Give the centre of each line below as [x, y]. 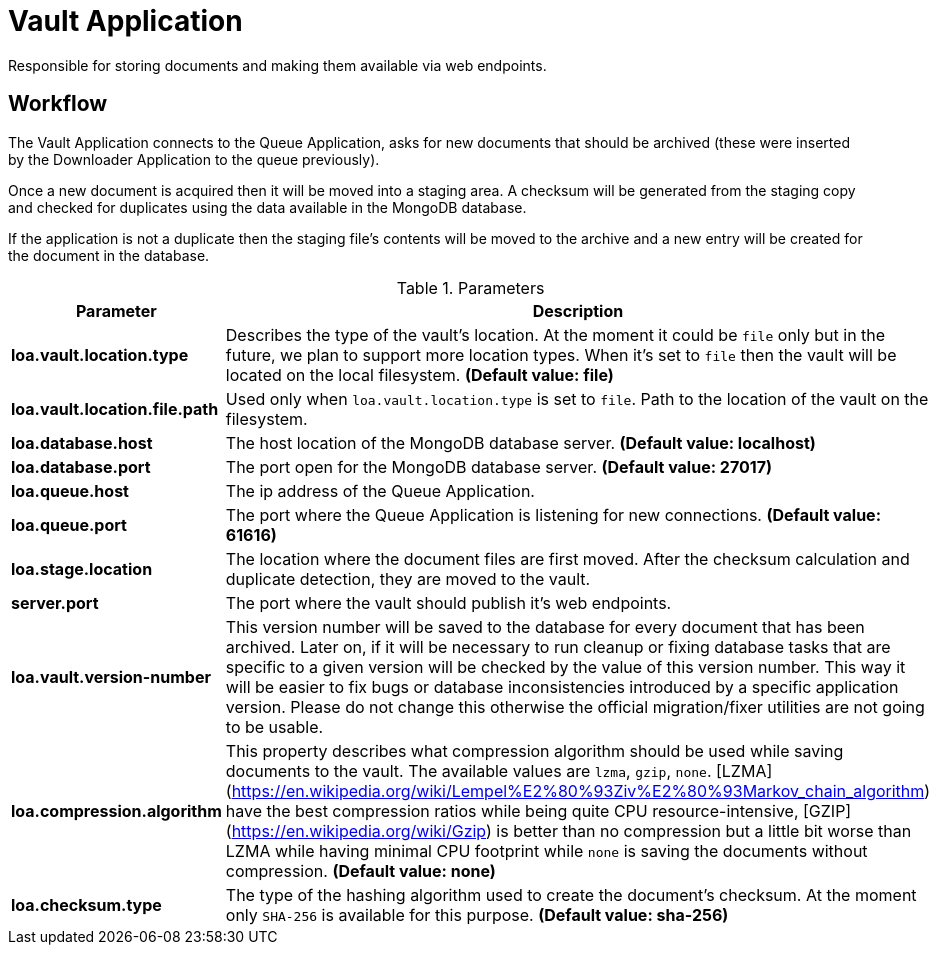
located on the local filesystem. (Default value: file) [419, 374]
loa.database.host [82, 442]
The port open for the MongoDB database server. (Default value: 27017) [498, 466]
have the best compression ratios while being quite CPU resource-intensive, [512, 810]
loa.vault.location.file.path [115, 408]
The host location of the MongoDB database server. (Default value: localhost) [520, 442]
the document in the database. [109, 255]
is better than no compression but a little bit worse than [704, 830]
